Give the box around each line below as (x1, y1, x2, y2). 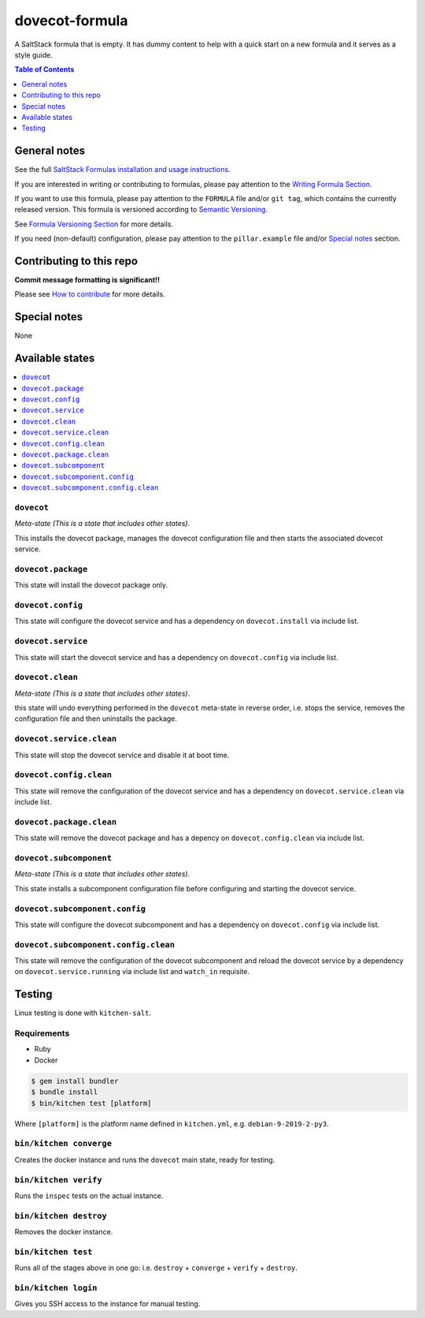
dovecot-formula (14, 12, 128, 29)
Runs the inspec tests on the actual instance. (14, 1191, 164, 1200)
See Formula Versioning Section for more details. (14, 219, 173, 229)
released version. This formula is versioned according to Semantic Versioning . (14, 205, 268, 215)
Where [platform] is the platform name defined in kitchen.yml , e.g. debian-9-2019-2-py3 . (14, 1118, 330, 1128)
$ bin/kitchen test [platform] (31, 1099, 153, 1107)
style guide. (14, 50, 53, 59)
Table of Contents (14, 65, 75, 74)
